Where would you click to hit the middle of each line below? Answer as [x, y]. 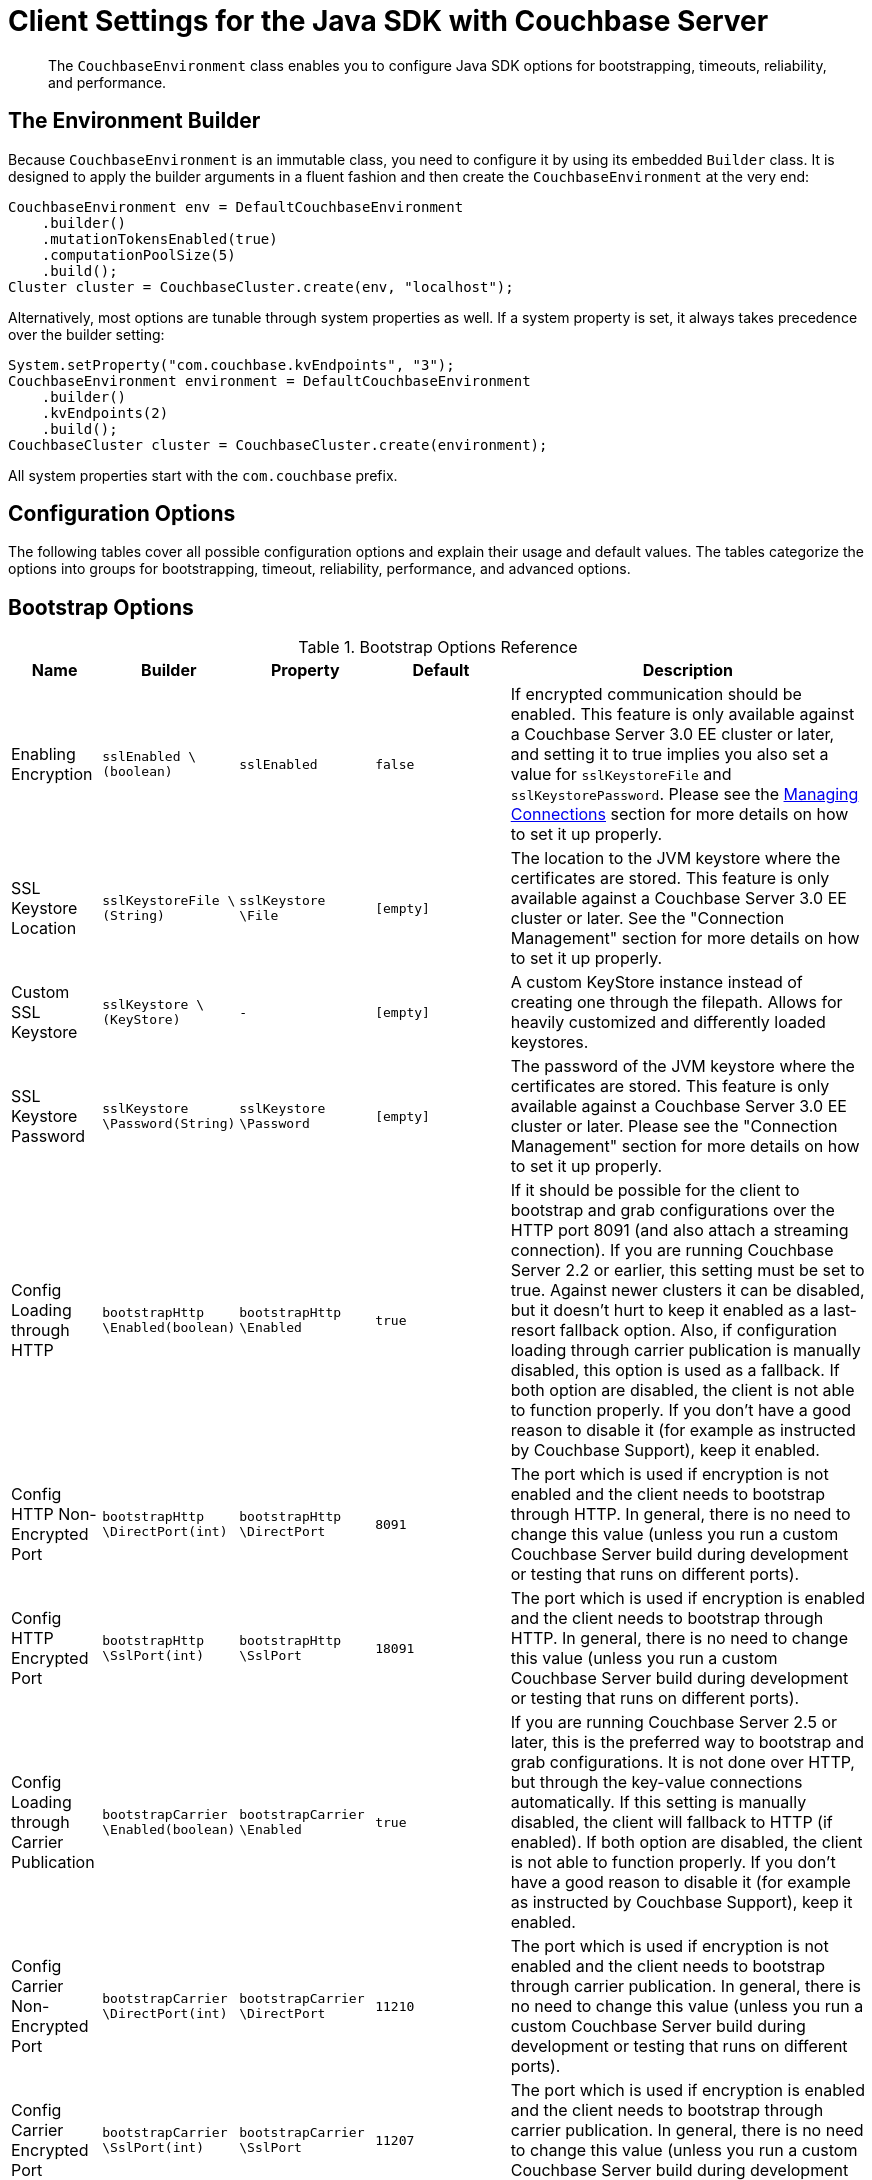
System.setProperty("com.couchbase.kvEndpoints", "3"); [231, 364]
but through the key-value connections [656, 1782]
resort [533, 1330]
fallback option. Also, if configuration [698, 1330]
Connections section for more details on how [679, 814]
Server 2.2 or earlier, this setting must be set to [687, 1270]
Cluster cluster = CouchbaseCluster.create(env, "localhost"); [261, 286]
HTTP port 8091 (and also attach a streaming [679, 1230]
